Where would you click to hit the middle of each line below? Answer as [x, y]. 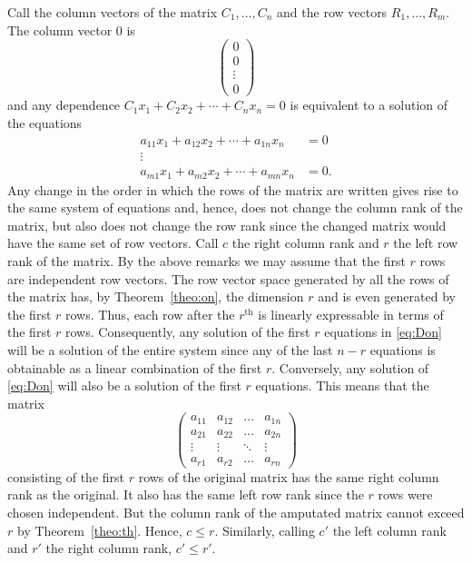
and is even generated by [387, 296]
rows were [405, 494]
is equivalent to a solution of [369, 105]
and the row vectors [332, 12]
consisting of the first [66, 476]
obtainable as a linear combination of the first [135, 367]
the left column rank [389, 530]
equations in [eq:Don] [383, 332]
